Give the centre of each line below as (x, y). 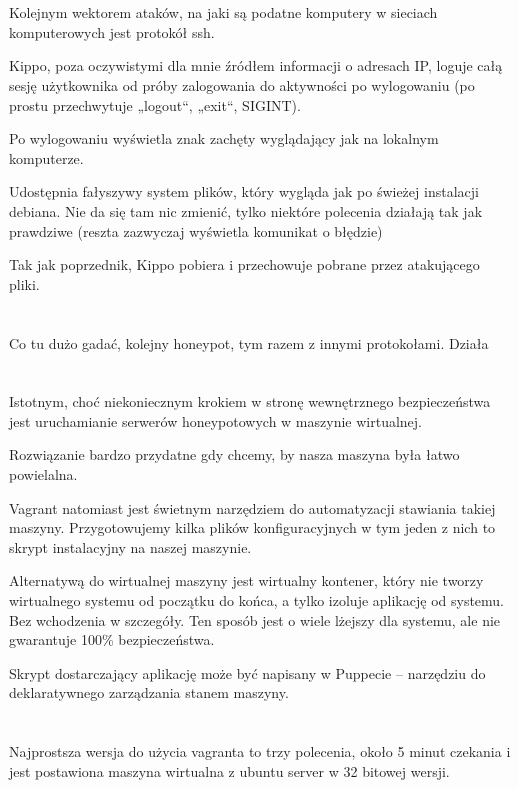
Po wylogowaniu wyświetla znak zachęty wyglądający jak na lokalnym (224, 138)
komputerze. (46, 157)
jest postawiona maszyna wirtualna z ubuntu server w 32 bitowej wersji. (229, 770)
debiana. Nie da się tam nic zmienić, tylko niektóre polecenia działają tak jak (246, 210)
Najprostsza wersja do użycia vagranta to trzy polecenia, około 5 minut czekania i (260, 751)
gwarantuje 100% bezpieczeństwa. (112, 639)
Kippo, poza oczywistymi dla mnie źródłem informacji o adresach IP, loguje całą (256, 65)
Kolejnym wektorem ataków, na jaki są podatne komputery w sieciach (223, 12)
